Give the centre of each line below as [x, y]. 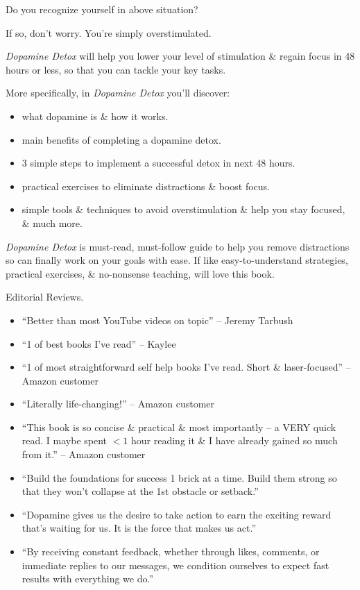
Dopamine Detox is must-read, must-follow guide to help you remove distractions [178, 246]
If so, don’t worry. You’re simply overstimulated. [109, 32]
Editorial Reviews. [45, 297]
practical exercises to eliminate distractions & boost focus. [146, 186]
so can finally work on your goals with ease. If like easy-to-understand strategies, [177, 260]
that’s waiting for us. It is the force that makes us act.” [139, 528]
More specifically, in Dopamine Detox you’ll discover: [118, 93]
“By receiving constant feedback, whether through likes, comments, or [171, 551]
